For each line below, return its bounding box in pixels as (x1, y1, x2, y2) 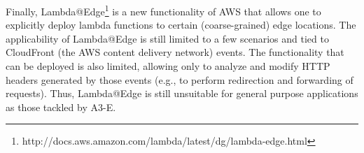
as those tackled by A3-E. (6, 99, 116, 114)
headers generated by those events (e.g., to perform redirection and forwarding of (6, 72, 353, 87)
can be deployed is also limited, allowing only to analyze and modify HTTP (6, 59, 330, 73)
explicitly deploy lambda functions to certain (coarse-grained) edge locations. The (6, 17, 356, 32)
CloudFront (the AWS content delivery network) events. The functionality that (6, 45, 344, 59)
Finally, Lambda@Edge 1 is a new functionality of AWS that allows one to (6, 2, 321, 18)
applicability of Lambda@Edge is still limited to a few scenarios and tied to (6, 31, 329, 45)
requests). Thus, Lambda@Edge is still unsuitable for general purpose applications (6, 86, 358, 101)
